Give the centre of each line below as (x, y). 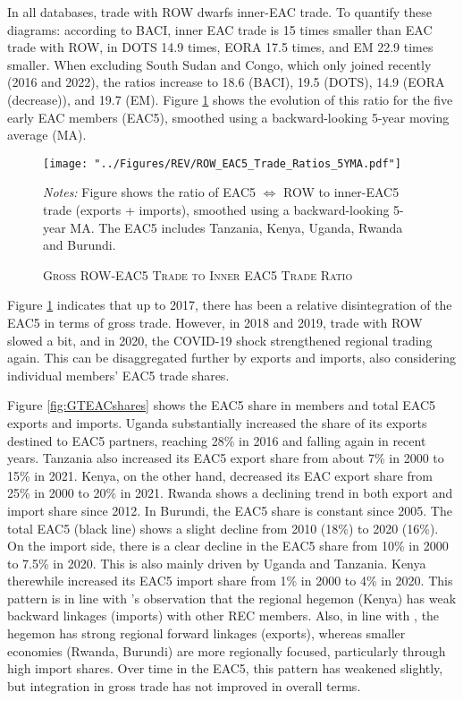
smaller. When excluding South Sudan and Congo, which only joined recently (219, 64)
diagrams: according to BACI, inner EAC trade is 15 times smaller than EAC (220, 29)
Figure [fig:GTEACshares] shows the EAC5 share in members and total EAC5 (222, 405)
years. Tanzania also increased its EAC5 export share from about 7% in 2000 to (226, 458)
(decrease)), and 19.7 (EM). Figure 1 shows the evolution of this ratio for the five (230, 99)
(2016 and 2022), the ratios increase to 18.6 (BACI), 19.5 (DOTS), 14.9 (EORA (226, 82)
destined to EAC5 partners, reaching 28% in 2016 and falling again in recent (217, 440)
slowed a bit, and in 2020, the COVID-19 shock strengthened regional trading (220, 340)
